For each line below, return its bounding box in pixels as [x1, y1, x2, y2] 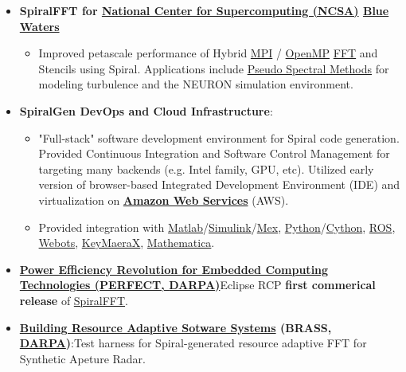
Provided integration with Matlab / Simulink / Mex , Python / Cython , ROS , [38, 218, 396, 235]
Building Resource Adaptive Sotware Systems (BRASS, [19, 319, 332, 335]
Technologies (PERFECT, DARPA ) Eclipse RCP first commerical [19, 276, 376, 293]
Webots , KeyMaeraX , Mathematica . [38, 234, 215, 251]
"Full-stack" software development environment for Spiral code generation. [38, 129, 400, 146]
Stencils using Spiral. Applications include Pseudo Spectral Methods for [38, 60, 389, 76]
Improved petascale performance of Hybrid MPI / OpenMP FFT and [38, 45, 378, 61]
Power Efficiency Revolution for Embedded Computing [19, 260, 329, 277]
